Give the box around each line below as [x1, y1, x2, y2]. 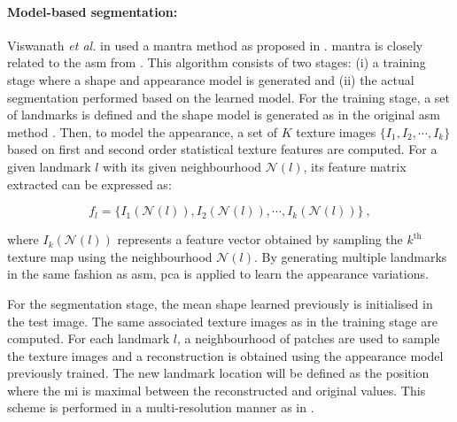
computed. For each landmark [7, 329, 170, 348]
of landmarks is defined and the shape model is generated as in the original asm [7, 105, 441, 124]
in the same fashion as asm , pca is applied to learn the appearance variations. [7, 265, 429, 283]
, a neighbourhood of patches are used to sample [176, 329, 440, 348]
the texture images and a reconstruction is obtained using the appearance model [7, 346, 444, 364]
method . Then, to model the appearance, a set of [7, 122, 277, 141]
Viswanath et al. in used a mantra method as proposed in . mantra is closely [7, 35, 423, 54]
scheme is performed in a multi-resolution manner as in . [7, 398, 314, 417]
